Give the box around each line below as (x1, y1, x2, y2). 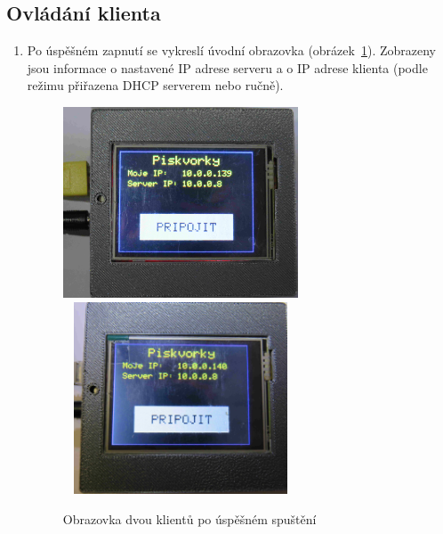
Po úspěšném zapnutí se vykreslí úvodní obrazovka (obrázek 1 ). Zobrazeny (27, 41, 436, 60)
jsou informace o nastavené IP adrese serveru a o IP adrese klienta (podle (27, 58, 428, 77)
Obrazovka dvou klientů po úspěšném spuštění (62, 509, 317, 528)
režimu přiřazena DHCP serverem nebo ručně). (27, 76, 284, 94)
